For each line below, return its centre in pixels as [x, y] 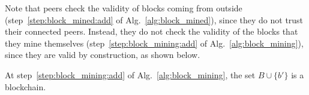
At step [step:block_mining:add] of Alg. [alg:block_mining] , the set [130, 74]
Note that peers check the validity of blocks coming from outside [124, 8]
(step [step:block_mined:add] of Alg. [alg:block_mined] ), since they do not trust [154, 19]
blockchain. [25, 86]
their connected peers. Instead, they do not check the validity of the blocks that [151, 31]
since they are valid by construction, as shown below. [103, 55]
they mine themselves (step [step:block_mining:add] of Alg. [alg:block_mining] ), [154, 43]
